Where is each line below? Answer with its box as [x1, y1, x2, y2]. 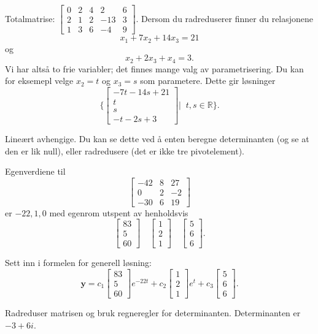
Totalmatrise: [5, 12, 55, 25]
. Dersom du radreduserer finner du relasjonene [136, 12, 314, 25]
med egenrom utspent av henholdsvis [49, 206, 188, 219]
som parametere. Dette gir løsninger [140, 74, 276, 87]
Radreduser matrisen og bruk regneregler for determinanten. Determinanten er [5, 306, 301, 319]
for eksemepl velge [5, 74, 74, 87]
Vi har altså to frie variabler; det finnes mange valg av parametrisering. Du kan [5, 62, 304, 75]
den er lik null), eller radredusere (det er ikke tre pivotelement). [5, 144, 245, 157]
